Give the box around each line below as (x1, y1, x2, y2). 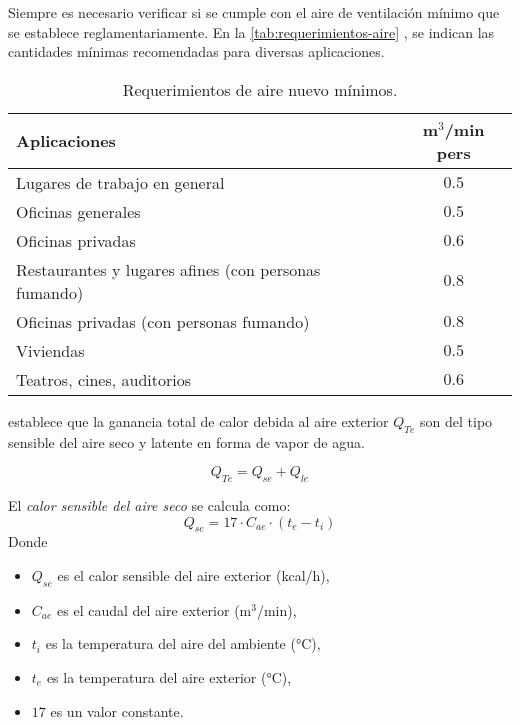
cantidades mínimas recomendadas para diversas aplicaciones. (8, 41, 385, 62)
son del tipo (420, 410, 493, 431)
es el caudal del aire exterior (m (57, 599, 252, 620)
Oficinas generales (16, 199, 141, 223)
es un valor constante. (50, 700, 184, 721)
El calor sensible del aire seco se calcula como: (8, 494, 291, 515)
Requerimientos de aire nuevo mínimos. (122, 77, 398, 101)
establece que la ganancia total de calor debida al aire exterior (8, 410, 389, 431)
